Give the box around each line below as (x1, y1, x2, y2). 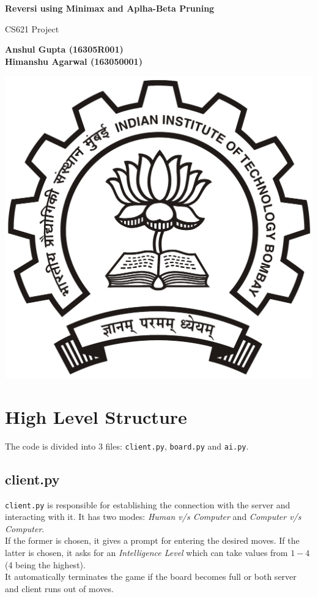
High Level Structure (5, 404, 187, 429)
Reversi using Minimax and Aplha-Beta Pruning (5, 2, 215, 14)
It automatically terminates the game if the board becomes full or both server (5, 570, 297, 583)
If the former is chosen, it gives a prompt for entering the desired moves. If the (5, 534, 300, 547)
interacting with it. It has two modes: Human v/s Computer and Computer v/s (5, 510, 301, 523)
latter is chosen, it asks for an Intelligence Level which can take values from (5, 546, 288, 559)
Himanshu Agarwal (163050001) (5, 54, 142, 67)
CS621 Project (5, 22, 59, 35)
